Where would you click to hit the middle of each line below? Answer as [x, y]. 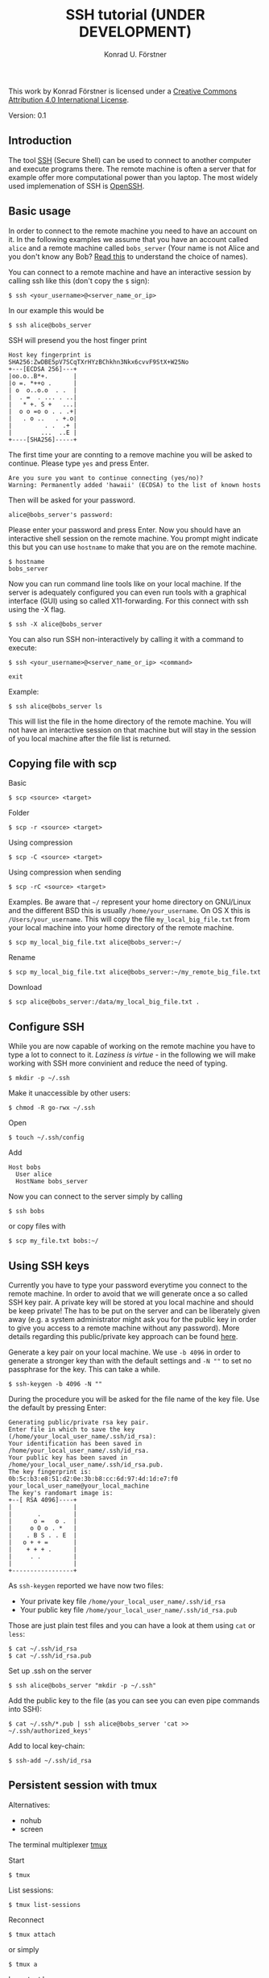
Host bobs [25, 1167]
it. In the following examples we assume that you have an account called [128, 239]
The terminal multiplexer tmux [58, 1844]
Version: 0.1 [27, 115]
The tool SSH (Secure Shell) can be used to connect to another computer [130, 160]
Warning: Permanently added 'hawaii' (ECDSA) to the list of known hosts [135, 485]
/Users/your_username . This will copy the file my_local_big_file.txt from [129, 919]
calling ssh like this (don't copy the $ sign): [79, 281]
